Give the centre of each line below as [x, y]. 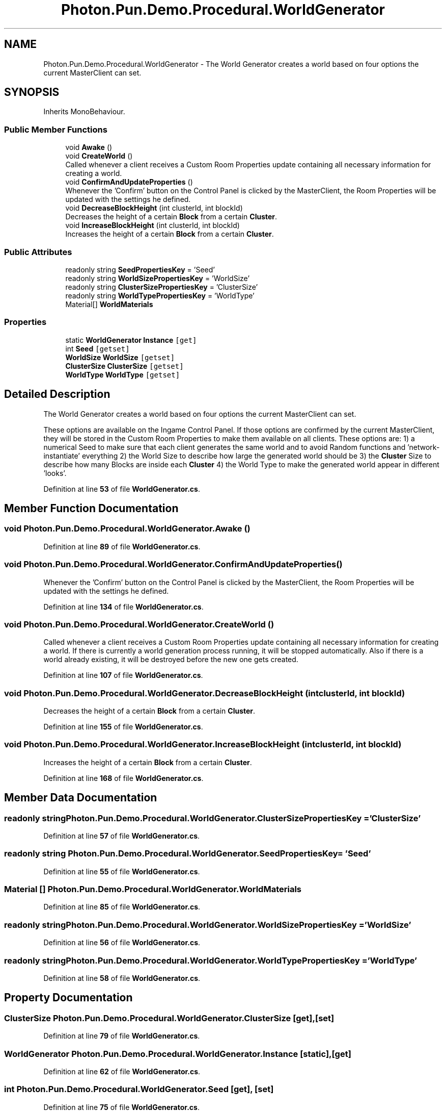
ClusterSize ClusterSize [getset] [124, 366]
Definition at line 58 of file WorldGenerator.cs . [122, 978]
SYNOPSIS [32, 92]
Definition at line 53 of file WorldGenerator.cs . [122, 489]
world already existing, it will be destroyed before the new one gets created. [171, 660]
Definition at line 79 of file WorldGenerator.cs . [122, 1036]
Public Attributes [38, 252]
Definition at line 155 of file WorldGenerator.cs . [123, 727]
